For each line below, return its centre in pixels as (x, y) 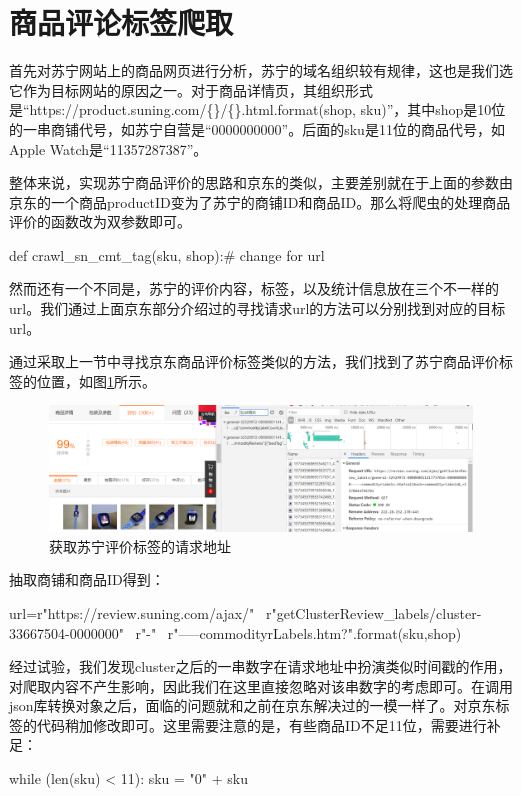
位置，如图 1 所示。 (96, 380)
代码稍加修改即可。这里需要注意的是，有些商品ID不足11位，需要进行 (261, 724)
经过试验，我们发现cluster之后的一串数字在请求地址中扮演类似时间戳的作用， (260, 666)
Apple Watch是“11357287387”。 (108, 148)
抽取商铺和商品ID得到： (87, 579)
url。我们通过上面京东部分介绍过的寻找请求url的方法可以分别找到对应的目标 (257, 308)
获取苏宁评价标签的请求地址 (140, 545)
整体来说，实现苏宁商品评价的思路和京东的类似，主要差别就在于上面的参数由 (261, 182)
